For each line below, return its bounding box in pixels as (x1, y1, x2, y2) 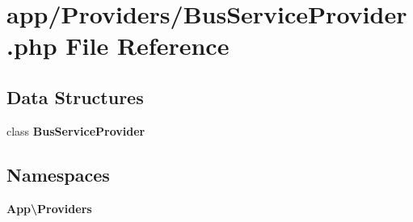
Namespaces (6, 161, 110, 186)
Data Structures (6, 84, 144, 109)
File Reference (65, 29, 230, 62)
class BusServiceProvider (6, 122, 145, 139)
